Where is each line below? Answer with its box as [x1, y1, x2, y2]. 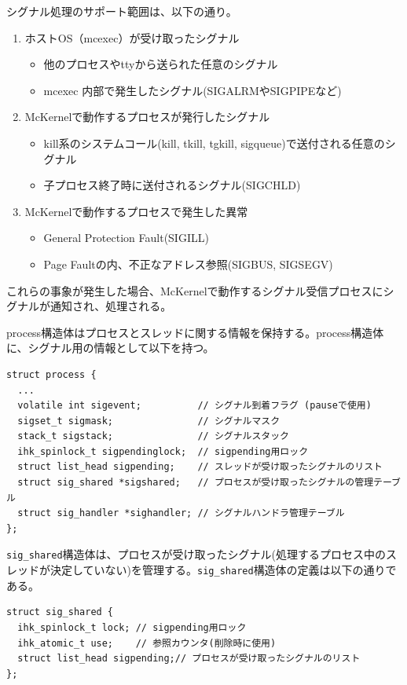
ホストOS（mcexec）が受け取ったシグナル [24, 29, 240, 46]
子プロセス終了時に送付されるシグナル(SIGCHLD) [43, 177, 301, 193]
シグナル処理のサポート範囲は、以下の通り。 [6, 3, 237, 19]
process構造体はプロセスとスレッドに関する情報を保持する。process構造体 [6, 324, 384, 340]
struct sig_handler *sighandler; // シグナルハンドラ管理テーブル [17, 507, 345, 519]
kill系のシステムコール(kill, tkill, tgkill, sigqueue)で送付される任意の [43, 134, 385, 151]
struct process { [6, 368, 97, 380]
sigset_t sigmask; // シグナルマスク [17, 415, 280, 427]
